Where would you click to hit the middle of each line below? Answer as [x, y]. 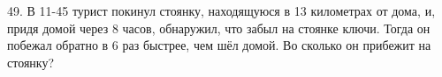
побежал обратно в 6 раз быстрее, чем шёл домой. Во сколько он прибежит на [219, 45]
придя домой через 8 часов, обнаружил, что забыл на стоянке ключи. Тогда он [219, 28]
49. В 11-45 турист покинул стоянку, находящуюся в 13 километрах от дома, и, [221, 10]
